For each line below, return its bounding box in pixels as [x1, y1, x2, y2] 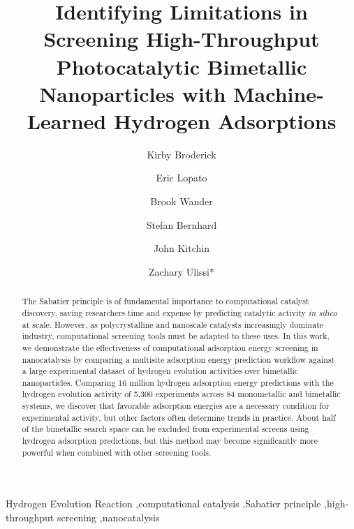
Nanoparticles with [39, 79, 226, 107]
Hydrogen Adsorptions [113, 106, 337, 135]
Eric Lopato [156, 170, 207, 185]
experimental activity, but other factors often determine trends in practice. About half [22, 411, 336, 423]
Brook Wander [150, 194, 213, 209]
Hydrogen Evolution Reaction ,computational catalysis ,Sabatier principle [6, 496, 321, 511]
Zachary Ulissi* [149, 264, 214, 278]
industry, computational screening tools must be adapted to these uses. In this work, [22, 330, 330, 342]
